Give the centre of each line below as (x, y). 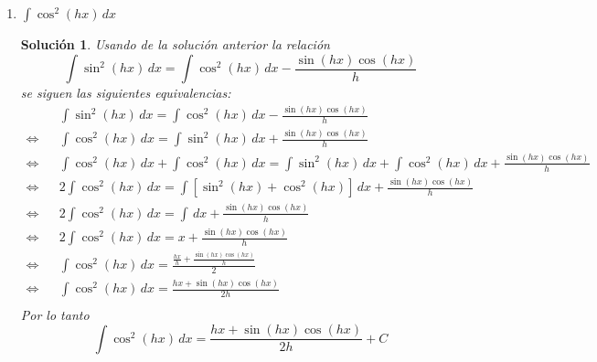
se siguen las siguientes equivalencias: (126, 93)
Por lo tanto (55, 314)
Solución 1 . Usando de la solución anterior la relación (175, 44)
